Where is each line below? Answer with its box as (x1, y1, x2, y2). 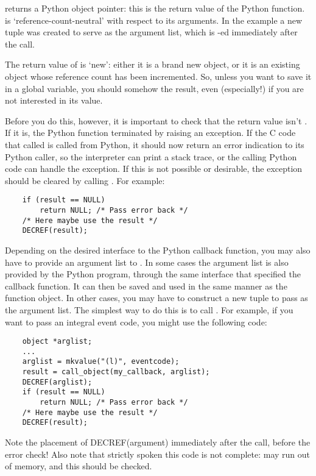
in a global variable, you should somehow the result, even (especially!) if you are (5, 82, 304, 94)
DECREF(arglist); (22, 377, 93, 386)
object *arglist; (22, 337, 93, 346)
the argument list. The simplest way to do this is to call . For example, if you (5, 303, 293, 316)
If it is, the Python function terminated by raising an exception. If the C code (5, 126, 296, 139)
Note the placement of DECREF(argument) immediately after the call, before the (5, 436, 311, 448)
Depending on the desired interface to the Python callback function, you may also (5, 243, 311, 256)
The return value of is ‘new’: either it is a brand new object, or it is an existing (5, 58, 300, 71)
